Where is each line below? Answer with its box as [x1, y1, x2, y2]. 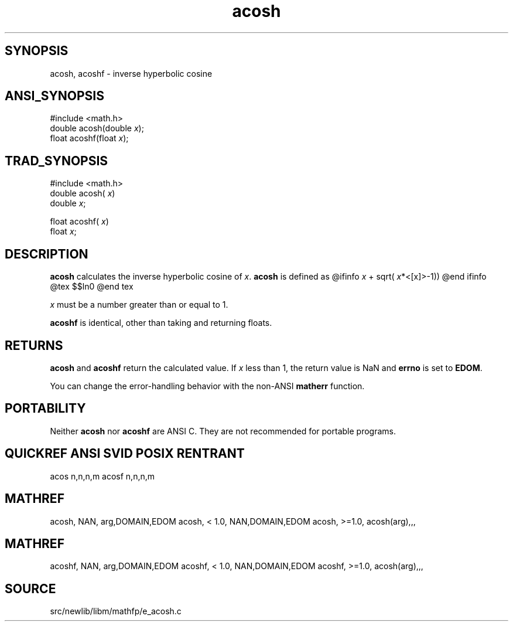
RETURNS [5, 338, 63, 353]
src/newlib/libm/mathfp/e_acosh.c [50, 606, 182, 617]
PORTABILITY [5, 401, 86, 416]
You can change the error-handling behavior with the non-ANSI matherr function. [50, 380, 365, 391]
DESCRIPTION [5, 246, 88, 261]
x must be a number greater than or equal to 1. [50, 300, 228, 310]
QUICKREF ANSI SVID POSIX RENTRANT [5, 446, 245, 461]
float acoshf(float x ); [50, 133, 129, 144]
